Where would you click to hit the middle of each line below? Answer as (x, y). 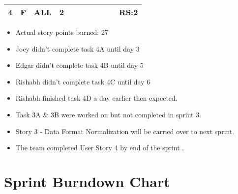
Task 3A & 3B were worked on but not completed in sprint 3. (108, 114)
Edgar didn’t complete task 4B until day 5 (79, 65)
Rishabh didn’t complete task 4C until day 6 (83, 81)
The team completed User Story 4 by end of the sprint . (100, 148)
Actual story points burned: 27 (62, 32)
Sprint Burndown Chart (87, 181)
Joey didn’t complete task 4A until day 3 (77, 48)
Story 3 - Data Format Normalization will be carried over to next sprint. (125, 131)
